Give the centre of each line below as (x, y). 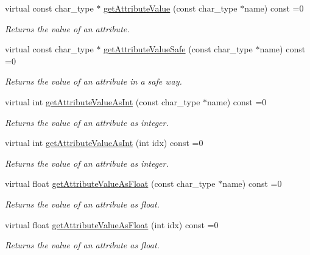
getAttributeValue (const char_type (170, 8)
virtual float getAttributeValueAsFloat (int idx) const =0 (112, 224)
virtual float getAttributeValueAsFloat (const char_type (110, 183)
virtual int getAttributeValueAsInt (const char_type (103, 101)
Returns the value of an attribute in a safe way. (93, 81)
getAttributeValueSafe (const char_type (178, 49)
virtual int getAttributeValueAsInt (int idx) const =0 (104, 143)
